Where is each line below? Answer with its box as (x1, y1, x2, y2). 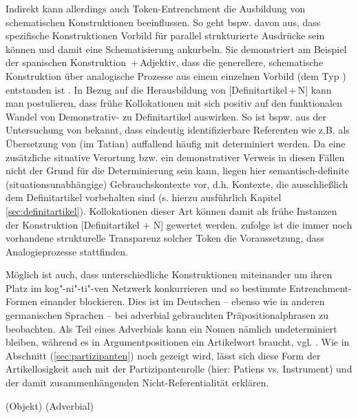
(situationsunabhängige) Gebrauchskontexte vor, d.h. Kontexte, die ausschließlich (6, 176, 348, 191)
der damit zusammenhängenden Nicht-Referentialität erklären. (6, 375, 269, 390)
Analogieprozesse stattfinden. (6, 244, 128, 258)
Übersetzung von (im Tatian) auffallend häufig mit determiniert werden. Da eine (6, 136, 346, 150)
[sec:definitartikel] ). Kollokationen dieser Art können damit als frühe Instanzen (6, 203, 337, 218)
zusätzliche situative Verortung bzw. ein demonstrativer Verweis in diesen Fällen (6, 149, 345, 164)
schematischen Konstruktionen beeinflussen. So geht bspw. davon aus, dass (6, 14, 321, 29)
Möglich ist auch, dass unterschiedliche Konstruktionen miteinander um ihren (6, 267, 333, 282)
